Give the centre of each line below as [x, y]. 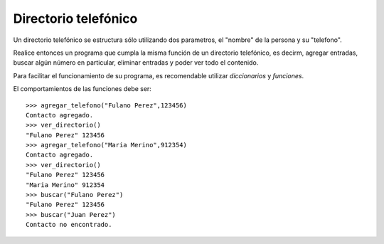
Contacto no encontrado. [69, 225]
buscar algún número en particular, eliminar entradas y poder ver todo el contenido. [136, 63]
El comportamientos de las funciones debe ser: [82, 89]
